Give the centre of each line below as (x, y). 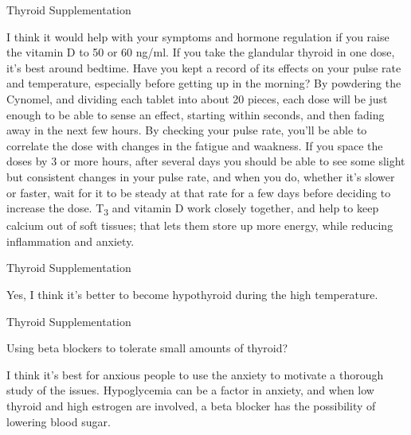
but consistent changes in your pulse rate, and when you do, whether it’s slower (201, 176)
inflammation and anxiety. (70, 241)
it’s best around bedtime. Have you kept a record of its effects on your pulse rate (204, 67)
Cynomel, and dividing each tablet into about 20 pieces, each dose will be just (197, 98)
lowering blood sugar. (59, 421)
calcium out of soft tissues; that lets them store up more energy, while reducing (200, 225)
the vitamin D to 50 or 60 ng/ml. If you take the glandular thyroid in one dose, (201, 52)
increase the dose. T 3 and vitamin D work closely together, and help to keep (193, 209)
